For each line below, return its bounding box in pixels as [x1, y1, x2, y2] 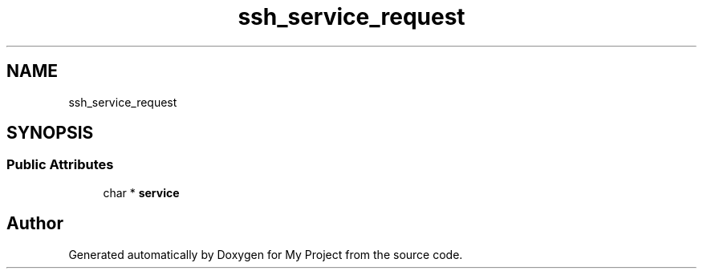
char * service [103, 185, 180, 200]
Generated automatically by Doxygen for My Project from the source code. [68, 247, 463, 261]
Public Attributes [6, 156, 114, 173]
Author [6, 213, 63, 234]
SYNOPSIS [6, 123, 94, 144]
